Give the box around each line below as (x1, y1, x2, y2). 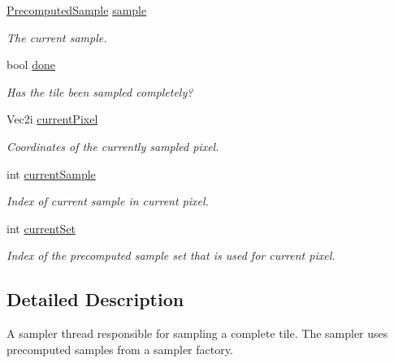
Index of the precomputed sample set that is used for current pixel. (6, 247, 336, 264)
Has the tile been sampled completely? (6, 83, 193, 100)
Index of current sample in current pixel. (6, 192, 209, 210)
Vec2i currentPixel (6, 110, 98, 127)
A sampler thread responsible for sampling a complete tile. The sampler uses (6, 325, 388, 342)
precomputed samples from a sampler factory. (6, 340, 233, 357)
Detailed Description (6, 287, 184, 312)
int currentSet (6, 219, 76, 236)
